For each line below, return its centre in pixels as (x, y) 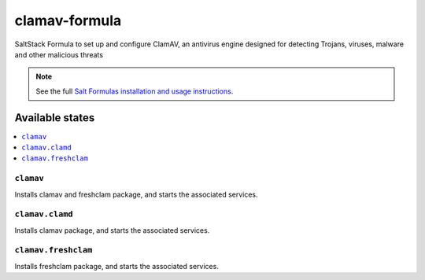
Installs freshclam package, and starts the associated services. (117, 266)
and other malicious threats (59, 54)
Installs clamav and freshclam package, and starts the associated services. (137, 194)
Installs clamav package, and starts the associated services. (112, 230)
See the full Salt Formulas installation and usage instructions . (135, 91)
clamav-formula (68, 20)
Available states (55, 118)
